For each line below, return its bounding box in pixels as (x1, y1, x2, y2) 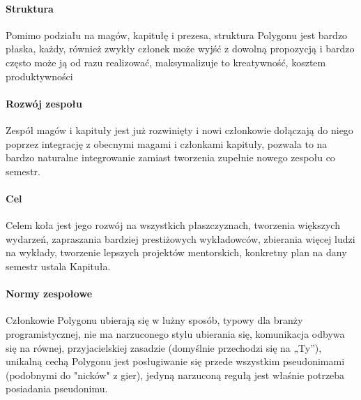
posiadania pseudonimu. (6, 381, 108, 396)
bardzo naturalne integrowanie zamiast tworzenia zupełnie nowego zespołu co (6, 150, 335, 165)
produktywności (6, 68, 73, 83)
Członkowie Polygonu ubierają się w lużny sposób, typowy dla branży (6, 313, 303, 327)
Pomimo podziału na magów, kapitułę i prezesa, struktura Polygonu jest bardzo (6, 27, 348, 42)
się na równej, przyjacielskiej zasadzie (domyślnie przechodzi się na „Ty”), (6, 340, 322, 355)
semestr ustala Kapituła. (6, 258, 111, 273)
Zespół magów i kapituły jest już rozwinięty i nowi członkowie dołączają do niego (6, 122, 353, 137)
